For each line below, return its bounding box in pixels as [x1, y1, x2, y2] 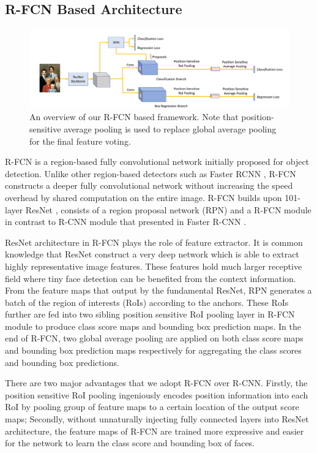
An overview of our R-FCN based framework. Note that [29, 110, 239, 123]
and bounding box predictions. [5, 356, 119, 368]
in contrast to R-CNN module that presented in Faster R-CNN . [5, 215, 247, 228]
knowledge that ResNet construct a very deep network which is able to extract [5, 248, 299, 261]
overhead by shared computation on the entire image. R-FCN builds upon [5, 191, 282, 204]
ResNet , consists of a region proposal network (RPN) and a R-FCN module [25, 203, 311, 216]
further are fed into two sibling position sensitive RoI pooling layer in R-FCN [5, 308, 295, 321]
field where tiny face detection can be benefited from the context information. [5, 272, 296, 284]
